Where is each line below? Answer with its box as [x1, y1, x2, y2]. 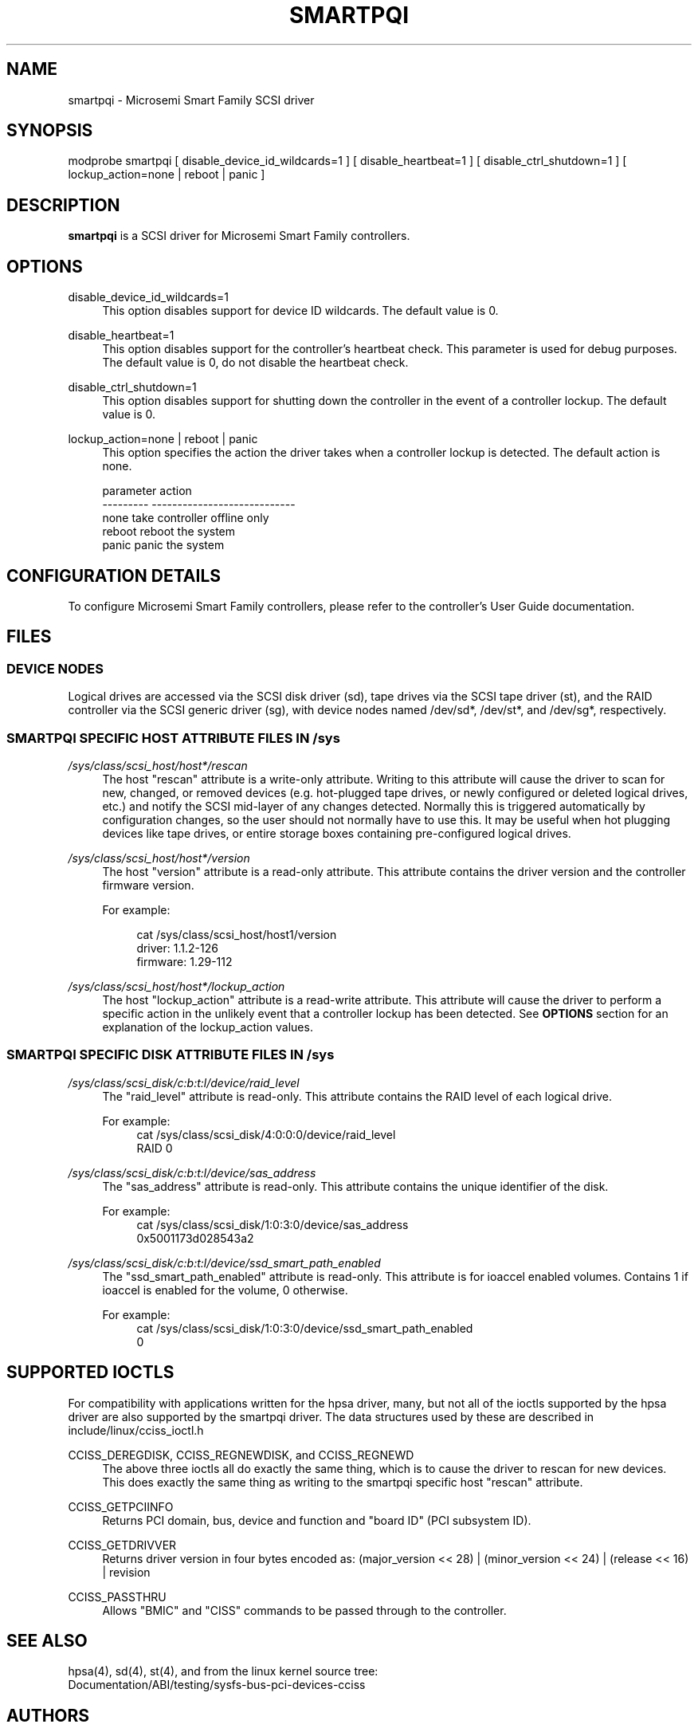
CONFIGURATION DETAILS [6, 565, 222, 586]
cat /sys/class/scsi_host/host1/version [136, 927, 337, 941]
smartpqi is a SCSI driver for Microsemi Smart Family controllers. [68, 229, 410, 243]
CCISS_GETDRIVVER [68, 1538, 177, 1552]
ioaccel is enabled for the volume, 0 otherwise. [102, 1282, 348, 1297]
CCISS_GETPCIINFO [68, 1499, 174, 1514]
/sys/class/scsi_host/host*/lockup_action [68, 979, 285, 993]
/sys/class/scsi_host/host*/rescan [68, 758, 248, 772]
